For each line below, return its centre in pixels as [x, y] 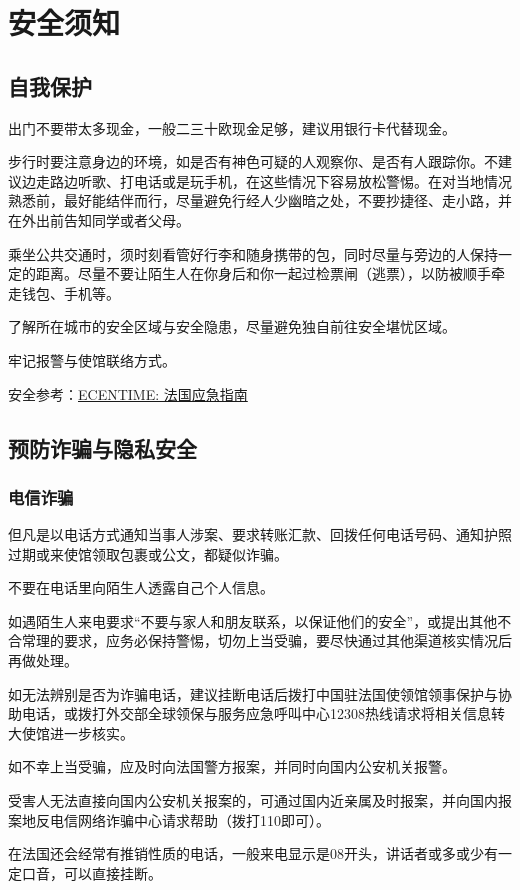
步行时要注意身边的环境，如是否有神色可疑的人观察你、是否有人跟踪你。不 [253, 161]
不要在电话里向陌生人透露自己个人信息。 [141, 587]
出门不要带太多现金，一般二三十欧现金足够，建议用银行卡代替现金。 [232, 127]
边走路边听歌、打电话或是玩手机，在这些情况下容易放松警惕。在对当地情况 [266, 180]
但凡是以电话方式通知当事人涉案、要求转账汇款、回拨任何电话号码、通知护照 [260, 534]
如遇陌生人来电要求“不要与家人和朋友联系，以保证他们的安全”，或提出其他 [253, 620]
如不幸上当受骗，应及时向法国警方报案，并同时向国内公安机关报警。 [232, 766]
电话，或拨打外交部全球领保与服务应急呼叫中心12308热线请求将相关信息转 [263, 713]
